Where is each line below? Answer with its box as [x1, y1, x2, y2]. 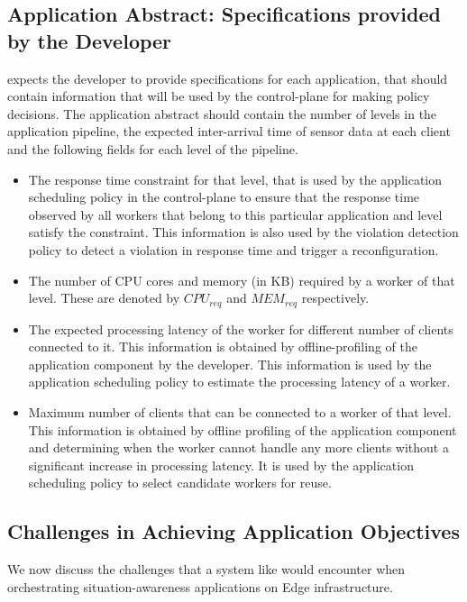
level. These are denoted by [28, 288, 180, 307]
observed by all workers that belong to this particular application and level [28, 205, 443, 223]
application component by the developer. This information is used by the [28, 354, 432, 373]
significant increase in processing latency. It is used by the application [28, 455, 414, 474]
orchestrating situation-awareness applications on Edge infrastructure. [7, 577, 393, 596]
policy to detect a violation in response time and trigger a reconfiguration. [28, 240, 439, 259]
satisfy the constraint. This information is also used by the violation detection [28, 223, 459, 242]
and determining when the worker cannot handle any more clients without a [28, 438, 449, 457]
